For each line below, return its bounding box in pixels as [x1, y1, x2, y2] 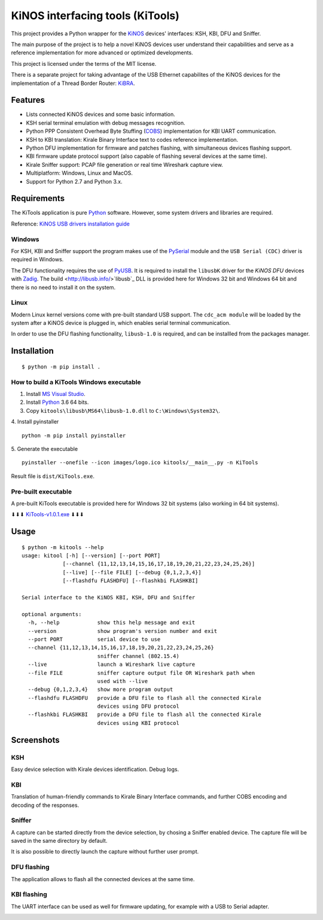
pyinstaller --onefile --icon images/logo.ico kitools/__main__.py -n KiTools [22, 459, 258, 466]
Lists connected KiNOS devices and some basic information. [26, 111, 176, 118]
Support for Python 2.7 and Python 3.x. [26, 178, 123, 185]
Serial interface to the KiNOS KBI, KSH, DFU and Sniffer [22, 594, 196, 601]
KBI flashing [11, 890, 47, 898]
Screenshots [11, 735, 60, 745]
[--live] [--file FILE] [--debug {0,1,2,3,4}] [62, 569, 202, 575]
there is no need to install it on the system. [11, 284, 116, 291]
